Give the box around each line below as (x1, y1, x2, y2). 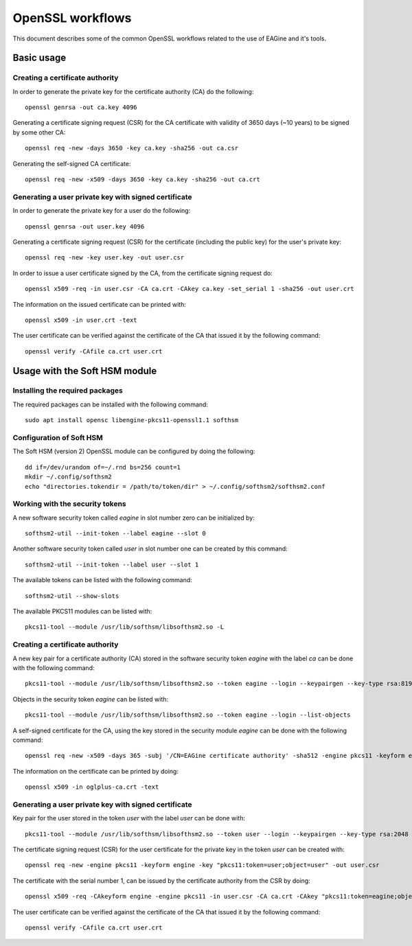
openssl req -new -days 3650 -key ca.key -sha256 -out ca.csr (25, 144, 239, 152)
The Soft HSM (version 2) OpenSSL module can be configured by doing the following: (12, 447, 255, 456)
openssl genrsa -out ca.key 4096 (25, 104, 137, 111)
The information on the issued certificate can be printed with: (12, 300, 187, 308)
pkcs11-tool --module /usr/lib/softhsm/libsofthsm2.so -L (25, 623, 225, 631)
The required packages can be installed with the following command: (12, 400, 209, 408)
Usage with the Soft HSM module (12, 365, 157, 377)
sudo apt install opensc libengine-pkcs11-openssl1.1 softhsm (25, 416, 239, 424)
